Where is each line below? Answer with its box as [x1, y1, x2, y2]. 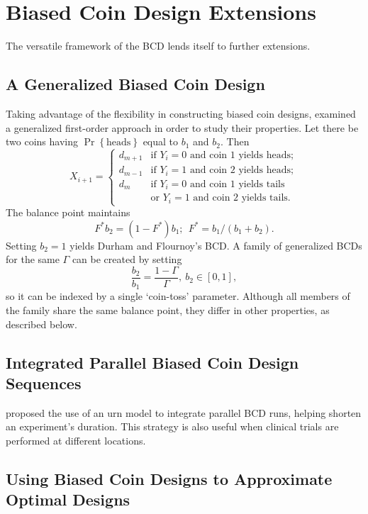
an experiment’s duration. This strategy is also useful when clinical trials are [6, 419, 339, 434]
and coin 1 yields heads [190, 150, 291, 160]
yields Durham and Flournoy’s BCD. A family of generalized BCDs [69, 238, 362, 252]
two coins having [6, 134, 78, 149]
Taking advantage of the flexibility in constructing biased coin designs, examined [6, 106, 356, 121]
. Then [221, 134, 250, 149]
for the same [6, 252, 60, 267]
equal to [143, 134, 179, 149]
